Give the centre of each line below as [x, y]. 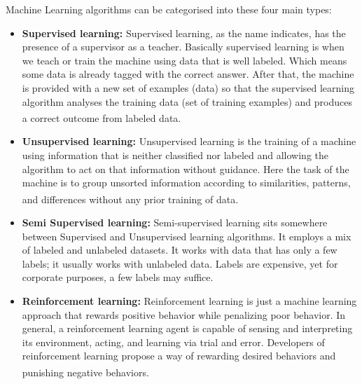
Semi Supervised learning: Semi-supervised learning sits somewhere [175, 222]
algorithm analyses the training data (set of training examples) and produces [187, 101]
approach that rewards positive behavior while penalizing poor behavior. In [184, 314]
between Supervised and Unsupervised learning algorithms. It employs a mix [187, 236]
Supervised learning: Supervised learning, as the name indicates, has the [184, 33]
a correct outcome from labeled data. [102, 117]
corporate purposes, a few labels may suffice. [118, 277]
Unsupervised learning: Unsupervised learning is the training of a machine [189, 141]
